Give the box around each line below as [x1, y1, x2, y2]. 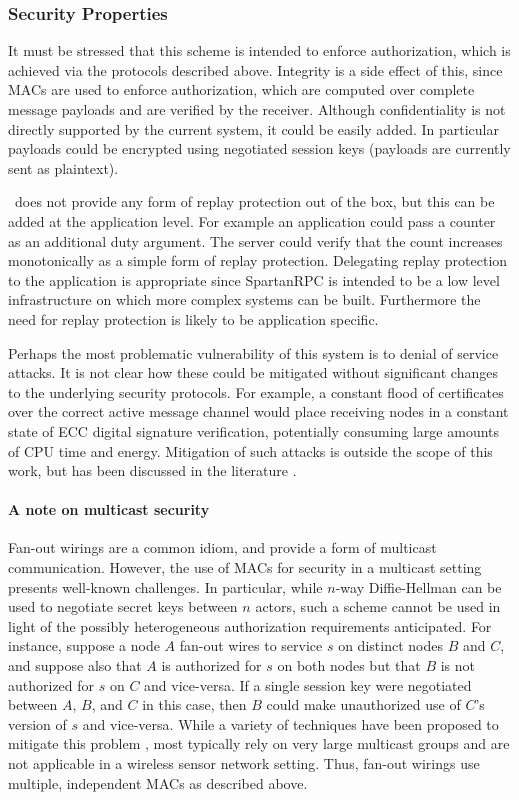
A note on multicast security [8, 499, 210, 520]
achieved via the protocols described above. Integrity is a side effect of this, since [8, 59, 503, 80]
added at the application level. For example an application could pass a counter [8, 210, 496, 231]
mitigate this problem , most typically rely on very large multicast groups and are [8, 733, 510, 754]
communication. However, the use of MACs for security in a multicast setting [8, 557, 482, 578]
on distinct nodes [338, 635, 443, 656]
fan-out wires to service [179, 635, 323, 656]
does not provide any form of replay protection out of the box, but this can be [14, 191, 495, 212]
